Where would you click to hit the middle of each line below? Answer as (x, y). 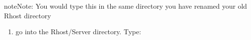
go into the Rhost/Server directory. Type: (78, 32)
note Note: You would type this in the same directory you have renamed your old (125, 6)
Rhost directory (28, 15)
